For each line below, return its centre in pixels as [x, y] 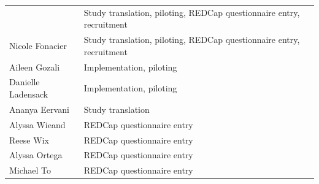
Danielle [25, 82]
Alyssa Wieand [37, 124]
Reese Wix [29, 140]
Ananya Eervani [39, 109]
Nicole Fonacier [38, 45]
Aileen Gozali [35, 67]
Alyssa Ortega [36, 155]
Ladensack [29, 94]
